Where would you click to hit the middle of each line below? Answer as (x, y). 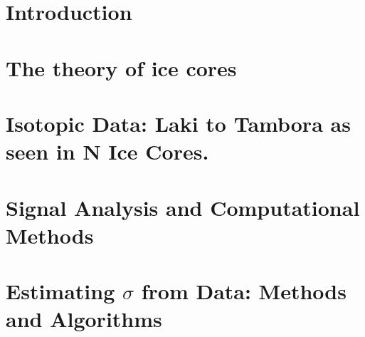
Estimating (60, 291)
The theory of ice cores (121, 67)
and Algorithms (84, 319)
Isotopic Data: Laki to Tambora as (178, 123)
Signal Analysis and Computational (183, 207)
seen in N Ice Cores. (107, 151)
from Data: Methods (244, 291)
